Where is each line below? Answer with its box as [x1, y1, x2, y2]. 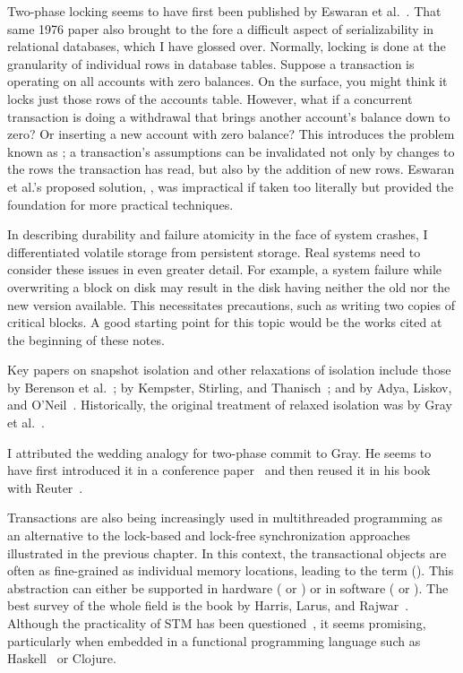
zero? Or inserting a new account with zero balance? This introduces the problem [7, 125, 455, 143]
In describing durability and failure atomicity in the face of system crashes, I [7, 225, 428, 244]
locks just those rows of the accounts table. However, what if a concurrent [7, 89, 413, 108]
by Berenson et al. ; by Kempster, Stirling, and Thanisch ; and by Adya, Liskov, [7, 377, 452, 396]
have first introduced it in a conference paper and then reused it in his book [7, 461, 431, 479]
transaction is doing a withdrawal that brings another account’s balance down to [7, 107, 450, 125]
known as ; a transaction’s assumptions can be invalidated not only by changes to [7, 142, 455, 160]
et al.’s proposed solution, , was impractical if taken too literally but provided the [7, 177, 454, 195]
